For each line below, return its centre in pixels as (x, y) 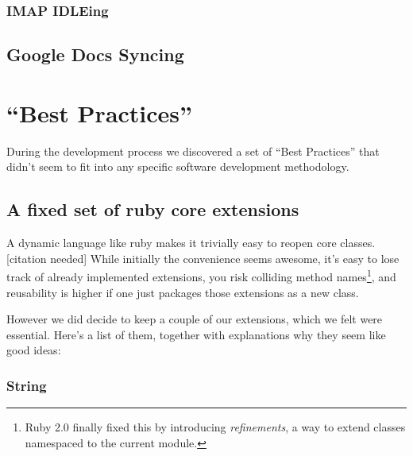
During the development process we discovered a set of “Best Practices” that (193, 151)
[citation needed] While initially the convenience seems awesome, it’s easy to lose (203, 258)
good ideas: (34, 350)
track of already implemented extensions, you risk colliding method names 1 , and (201, 275)
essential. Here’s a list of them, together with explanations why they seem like (196, 334)
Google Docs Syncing (95, 54)
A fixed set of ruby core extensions (153, 209)
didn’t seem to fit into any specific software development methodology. (178, 166)
